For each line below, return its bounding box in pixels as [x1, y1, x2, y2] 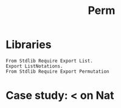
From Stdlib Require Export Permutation [5, 68, 110, 75]
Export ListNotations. [5, 63, 63, 69]
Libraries [5, 38, 52, 52]
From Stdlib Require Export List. [5, 58, 94, 64]
